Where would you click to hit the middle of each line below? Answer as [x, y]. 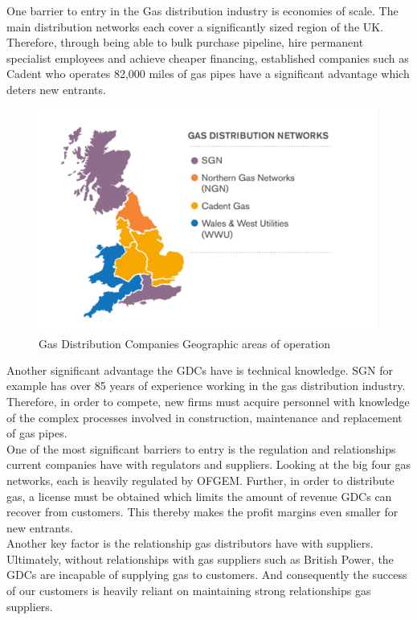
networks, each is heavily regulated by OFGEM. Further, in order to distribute [200, 480]
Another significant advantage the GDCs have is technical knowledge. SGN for [200, 370]
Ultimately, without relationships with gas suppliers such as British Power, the [200, 558]
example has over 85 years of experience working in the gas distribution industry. [206, 386]
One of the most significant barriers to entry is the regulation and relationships [201, 448]
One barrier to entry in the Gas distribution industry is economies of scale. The [202, 10]
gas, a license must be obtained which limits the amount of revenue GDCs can [199, 496]
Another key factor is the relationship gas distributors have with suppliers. [190, 543]
